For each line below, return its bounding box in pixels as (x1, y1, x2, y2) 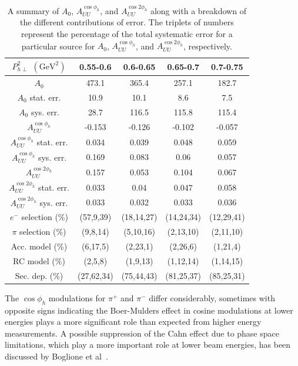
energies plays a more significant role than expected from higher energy (5, 315, 262, 328)
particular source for (21, 39, 95, 52)
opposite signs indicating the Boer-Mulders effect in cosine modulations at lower (5, 304, 293, 316)
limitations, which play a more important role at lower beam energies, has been (5, 338, 291, 351)
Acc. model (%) (11, 240, 68, 252)
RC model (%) (13, 254, 65, 267)
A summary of (7, 4, 59, 16)
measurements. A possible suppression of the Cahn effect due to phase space (5, 327, 279, 339)
